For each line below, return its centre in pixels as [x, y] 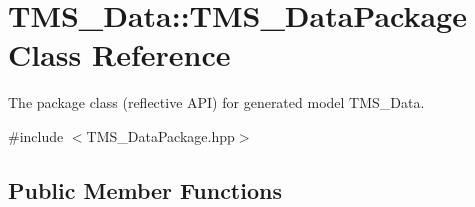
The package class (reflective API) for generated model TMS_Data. [216, 102]
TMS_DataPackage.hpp [160, 135]
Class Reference [119, 54]
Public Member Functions [145, 189]
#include [36, 135]
